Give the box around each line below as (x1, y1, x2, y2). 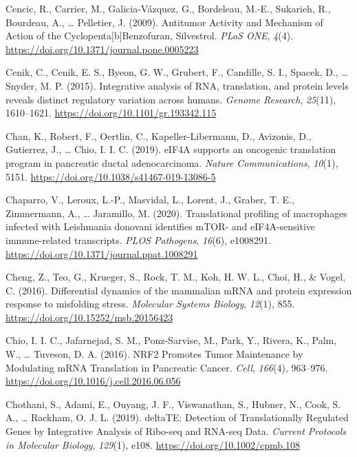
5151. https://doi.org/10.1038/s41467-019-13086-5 (6, 169, 216, 183)
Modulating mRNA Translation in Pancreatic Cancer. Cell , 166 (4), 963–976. (6, 360, 328, 374)
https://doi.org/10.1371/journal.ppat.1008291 (6, 246, 198, 261)
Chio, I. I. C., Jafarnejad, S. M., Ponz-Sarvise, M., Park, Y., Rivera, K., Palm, (6, 333, 337, 347)
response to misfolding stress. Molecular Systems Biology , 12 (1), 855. (6, 296, 295, 311)
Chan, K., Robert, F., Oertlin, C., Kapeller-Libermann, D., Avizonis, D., (6, 128, 312, 143)
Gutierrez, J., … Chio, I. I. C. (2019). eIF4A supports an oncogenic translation (6, 142, 336, 156)
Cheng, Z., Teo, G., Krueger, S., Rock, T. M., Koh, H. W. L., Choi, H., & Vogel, (6, 270, 346, 284)
